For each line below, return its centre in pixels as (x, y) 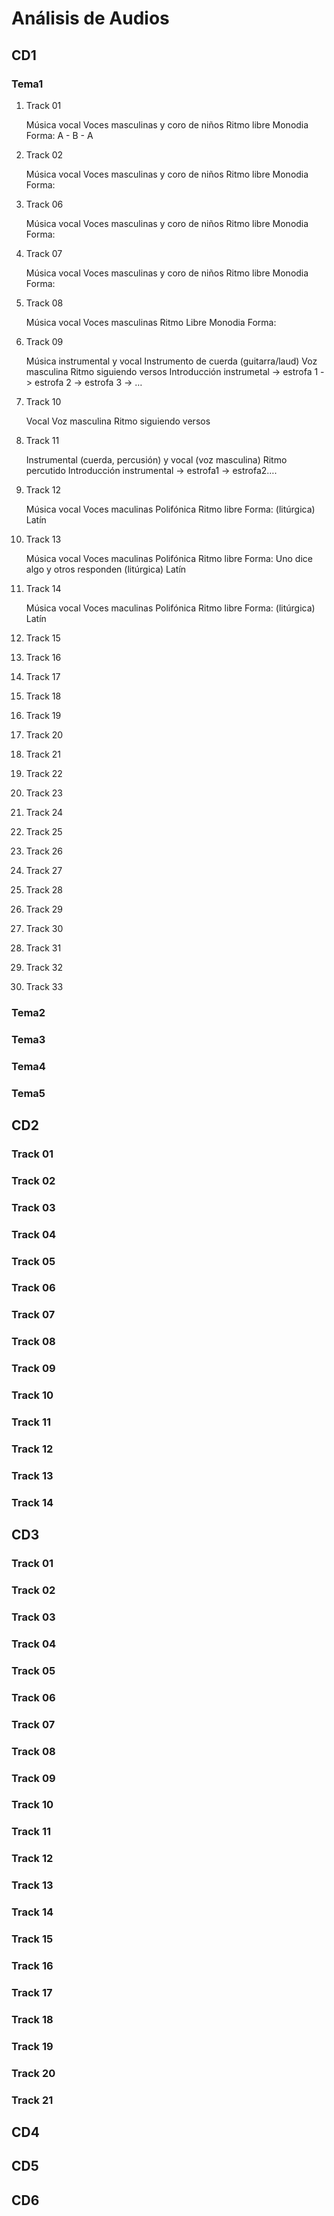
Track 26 (44, 851)
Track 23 (44, 793)
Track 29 (44, 909)
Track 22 (44, 773)
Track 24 (44, 812)
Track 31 (43, 948)
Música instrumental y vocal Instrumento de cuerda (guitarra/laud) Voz (171, 361)
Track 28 (44, 889)
